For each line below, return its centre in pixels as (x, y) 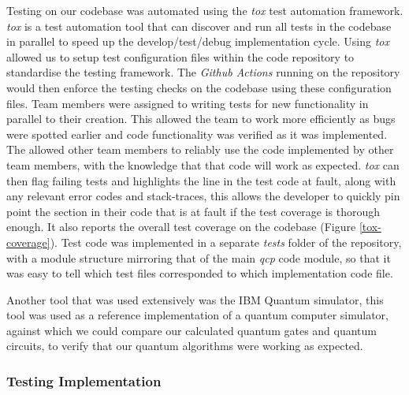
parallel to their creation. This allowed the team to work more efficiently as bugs (201, 119)
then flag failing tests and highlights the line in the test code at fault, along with (201, 180)
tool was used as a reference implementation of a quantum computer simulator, (197, 315)
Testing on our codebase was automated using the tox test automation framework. (205, 10)
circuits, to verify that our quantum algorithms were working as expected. (185, 346)
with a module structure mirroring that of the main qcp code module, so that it (199, 257)
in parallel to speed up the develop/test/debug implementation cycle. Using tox (198, 41)
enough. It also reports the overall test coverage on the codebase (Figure (181, 227)
